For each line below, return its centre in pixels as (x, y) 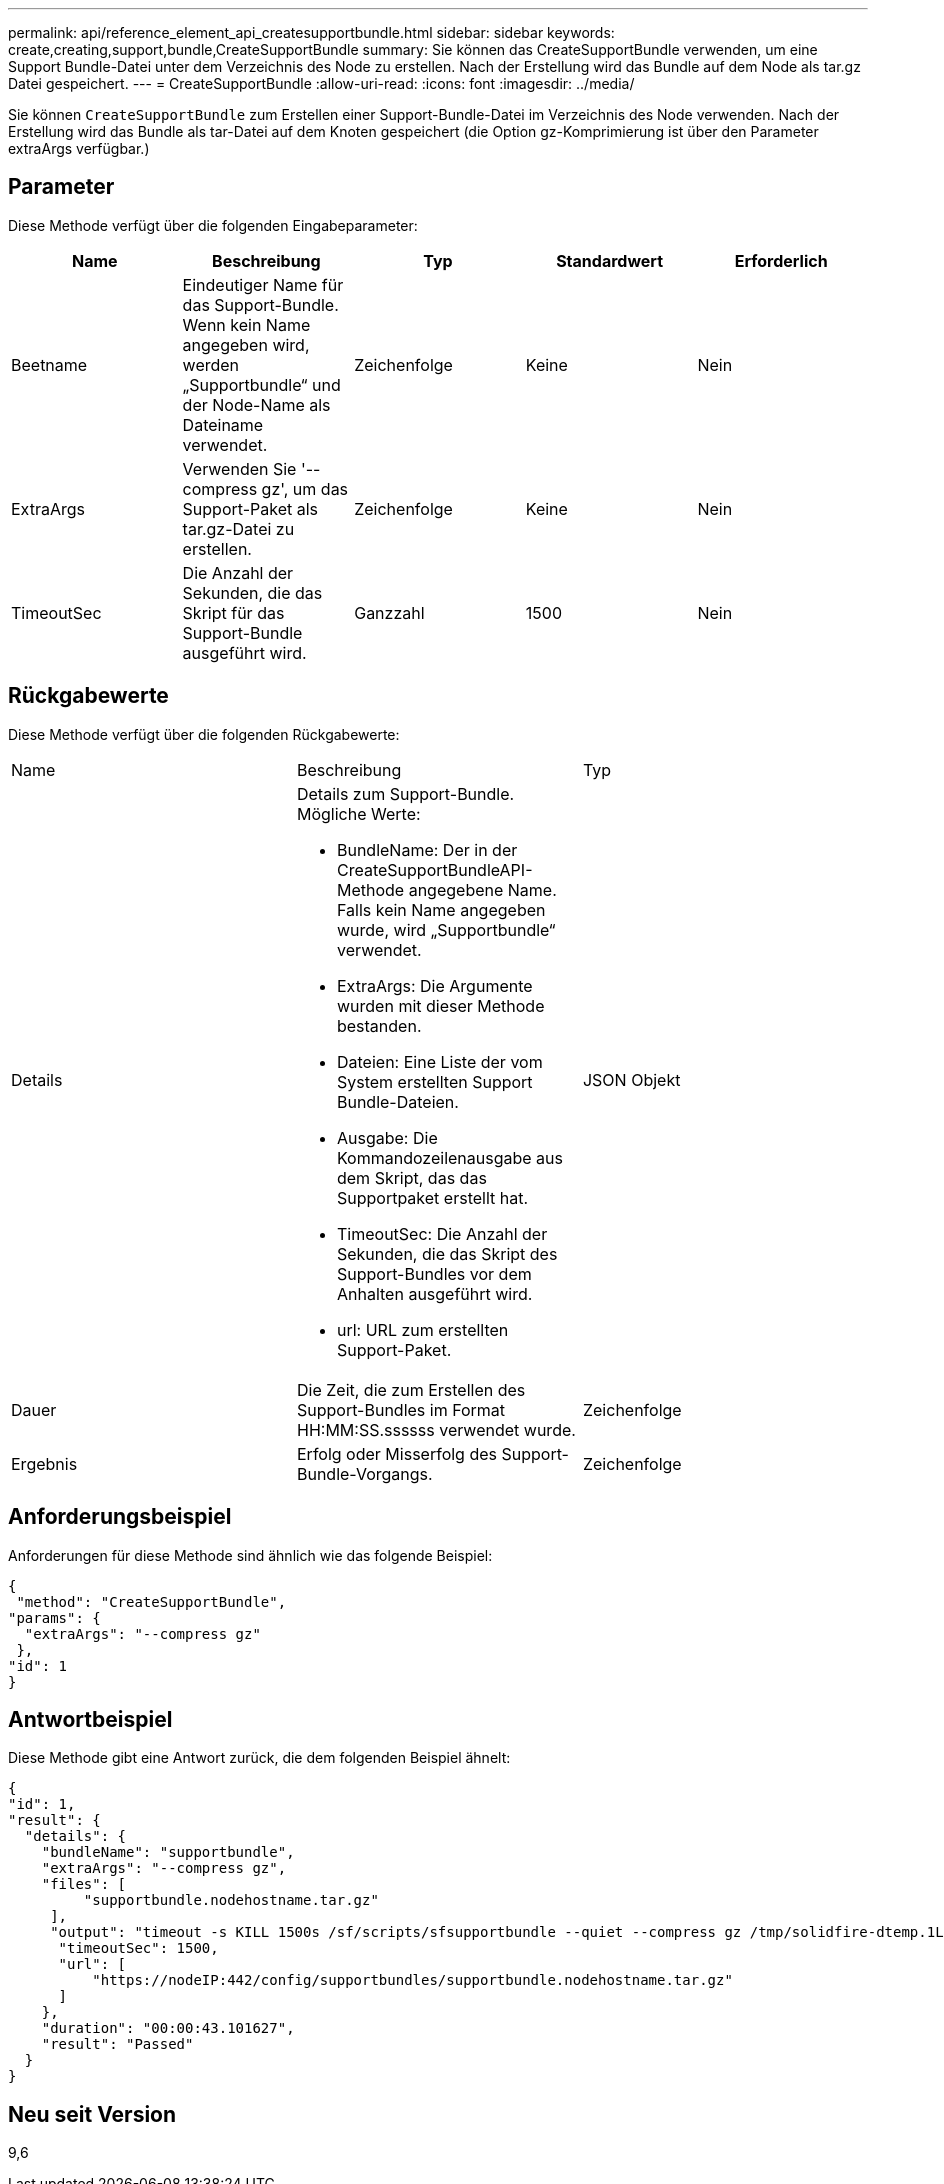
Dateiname (223, 424)
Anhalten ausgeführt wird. (434, 1293)
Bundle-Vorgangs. (364, 1473)
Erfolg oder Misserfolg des (396, 1453)
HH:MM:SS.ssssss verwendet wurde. (436, 1429)
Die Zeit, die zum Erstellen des (411, 1389)
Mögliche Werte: (358, 813)
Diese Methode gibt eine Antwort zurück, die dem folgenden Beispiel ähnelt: (259, 1758)
